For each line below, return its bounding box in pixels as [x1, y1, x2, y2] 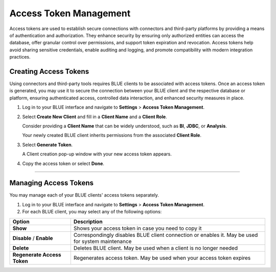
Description [73, 218, 103, 225]
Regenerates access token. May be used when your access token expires [73, 254, 251, 261]
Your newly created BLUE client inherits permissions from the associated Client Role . [22, 132, 202, 139]
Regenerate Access [12, 251, 61, 258]
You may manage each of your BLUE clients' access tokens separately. [9, 192, 159, 198]
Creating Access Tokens [9, 67, 89, 76]
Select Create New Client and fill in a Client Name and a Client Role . [22, 114, 167, 120]
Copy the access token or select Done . [22, 160, 105, 167]
